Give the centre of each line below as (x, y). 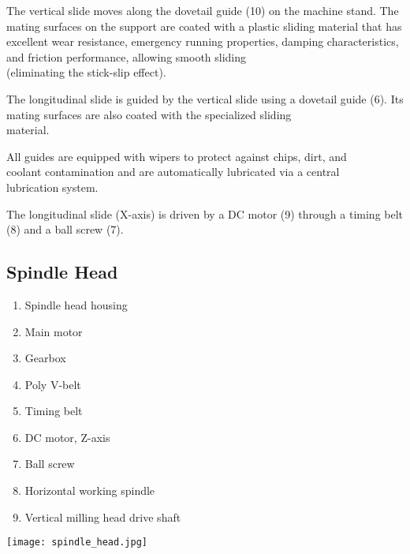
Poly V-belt (53, 384)
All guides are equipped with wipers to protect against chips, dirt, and (177, 156)
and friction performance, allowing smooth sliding (127, 56)
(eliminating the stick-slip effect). (86, 72)
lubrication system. (52, 187)
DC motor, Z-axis (67, 437)
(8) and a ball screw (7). (65, 229)
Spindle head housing (76, 304)
